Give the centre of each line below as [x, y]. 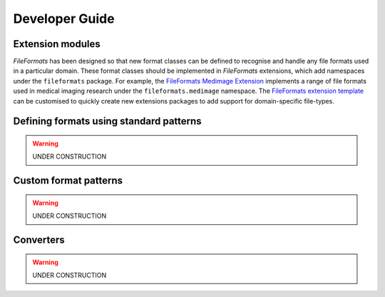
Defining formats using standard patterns [108, 121]
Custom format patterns [68, 181]
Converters [39, 240]
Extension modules [57, 44]
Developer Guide [64, 19]
